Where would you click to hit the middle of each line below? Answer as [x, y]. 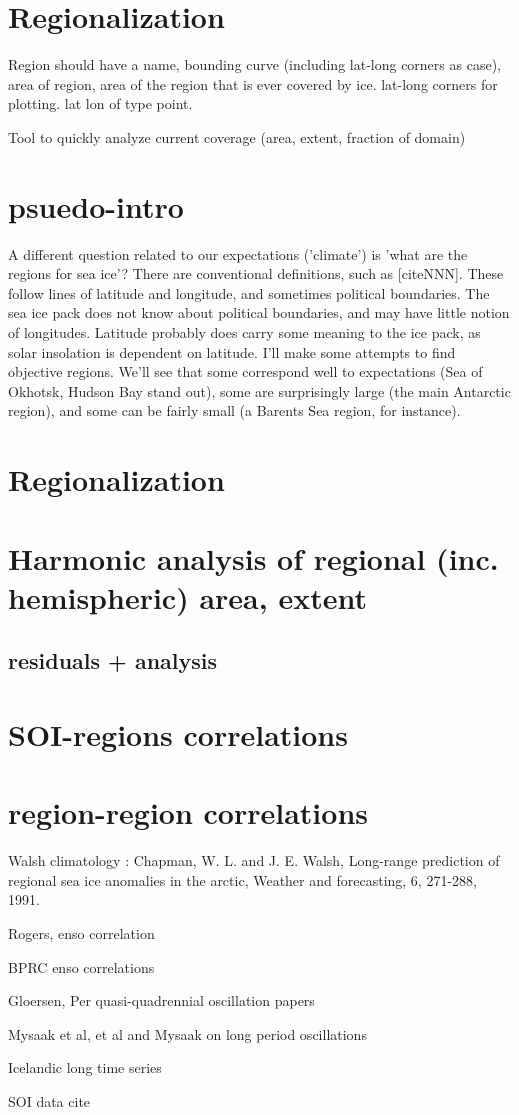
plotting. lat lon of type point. [100, 103]
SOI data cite [49, 1100]
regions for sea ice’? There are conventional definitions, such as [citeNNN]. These [256, 273]
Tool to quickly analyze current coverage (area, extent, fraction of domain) [237, 136]
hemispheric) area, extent [187, 596]
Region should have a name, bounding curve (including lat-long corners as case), [254, 64]
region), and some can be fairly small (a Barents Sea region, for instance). [234, 410]
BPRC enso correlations [81, 966]
